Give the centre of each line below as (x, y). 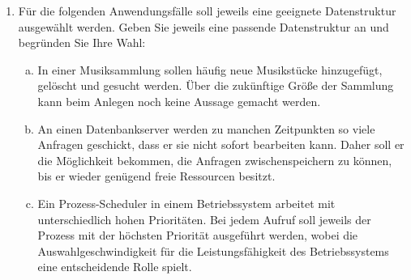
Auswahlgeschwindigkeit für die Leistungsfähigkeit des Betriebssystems (213, 250)
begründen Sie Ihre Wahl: (82, 42)
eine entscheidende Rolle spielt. (115, 267)
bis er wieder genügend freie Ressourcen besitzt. (156, 176)
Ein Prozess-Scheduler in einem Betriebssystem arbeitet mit (186, 203)
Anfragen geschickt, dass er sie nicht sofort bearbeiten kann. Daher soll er (221, 144)
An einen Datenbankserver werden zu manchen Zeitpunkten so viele (206, 128)
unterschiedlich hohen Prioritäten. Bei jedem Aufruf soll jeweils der (204, 219)
